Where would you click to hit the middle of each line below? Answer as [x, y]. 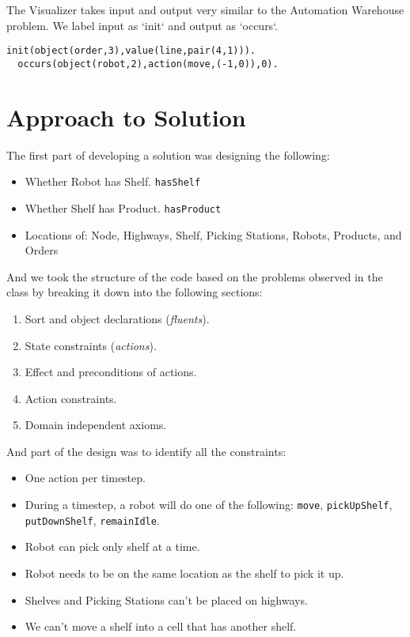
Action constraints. [71, 398]
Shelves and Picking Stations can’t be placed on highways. [166, 599]
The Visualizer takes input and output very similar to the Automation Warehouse [205, 9]
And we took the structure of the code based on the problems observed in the [195, 276]
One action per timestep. [85, 478]
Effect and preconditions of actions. [111, 372]
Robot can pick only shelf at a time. [112, 547]
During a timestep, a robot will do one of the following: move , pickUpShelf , [209, 505]
